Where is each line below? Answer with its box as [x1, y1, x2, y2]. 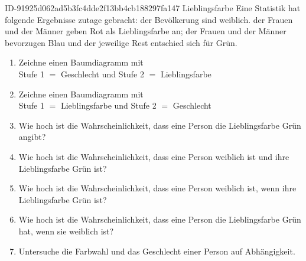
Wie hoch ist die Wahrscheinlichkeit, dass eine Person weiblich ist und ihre [18, 150, 289, 162]
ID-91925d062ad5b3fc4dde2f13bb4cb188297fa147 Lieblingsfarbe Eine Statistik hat [5, 2, 301, 14]
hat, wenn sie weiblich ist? [18, 224, 114, 237]
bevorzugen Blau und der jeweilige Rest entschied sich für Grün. [5, 36, 237, 48]
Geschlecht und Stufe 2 [60, 67, 144, 80]
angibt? [18, 130, 46, 143]
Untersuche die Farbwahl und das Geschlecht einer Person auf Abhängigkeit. [18, 244, 295, 257]
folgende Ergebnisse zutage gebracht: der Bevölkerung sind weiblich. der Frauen [5, 13, 293, 25]
